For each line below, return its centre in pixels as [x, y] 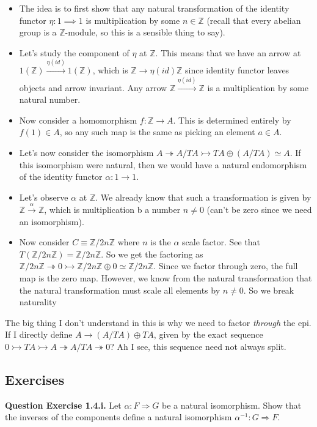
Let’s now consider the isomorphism [86, 152]
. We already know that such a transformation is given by [203, 197]
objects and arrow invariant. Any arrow [93, 87]
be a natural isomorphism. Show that [232, 405]
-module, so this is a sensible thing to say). [145, 32]
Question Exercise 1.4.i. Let [63, 405]
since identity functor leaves [237, 70]
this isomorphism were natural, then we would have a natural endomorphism [163, 164]
